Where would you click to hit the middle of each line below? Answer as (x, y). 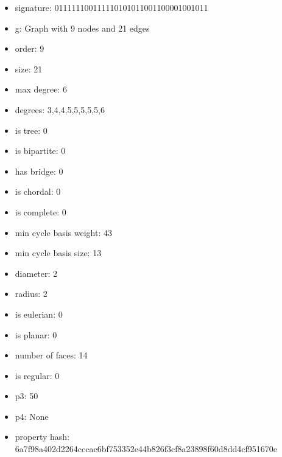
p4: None (32, 416)
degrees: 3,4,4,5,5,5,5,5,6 (60, 109)
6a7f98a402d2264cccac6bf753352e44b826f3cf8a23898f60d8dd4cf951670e (146, 449)
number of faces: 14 (51, 355)
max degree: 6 (41, 89)
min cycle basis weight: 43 (63, 232)
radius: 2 (31, 294)
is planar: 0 (36, 334)
